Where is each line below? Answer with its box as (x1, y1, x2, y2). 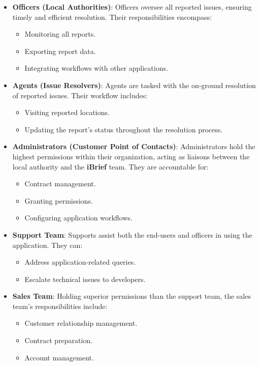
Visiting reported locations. (24, 107, 110, 118)
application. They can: (12, 239, 83, 250)
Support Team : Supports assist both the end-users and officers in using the (12, 229, 252, 240)
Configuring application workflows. (24, 212, 133, 223)
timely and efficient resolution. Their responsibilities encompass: (12, 11, 212, 22)
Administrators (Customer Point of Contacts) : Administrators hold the (12, 141, 255, 152)
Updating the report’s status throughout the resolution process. (24, 124, 223, 134)
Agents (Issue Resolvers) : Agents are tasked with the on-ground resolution (12, 79, 256, 90)
